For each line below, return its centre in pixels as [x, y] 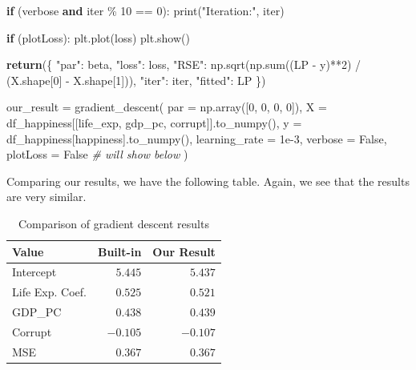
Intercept [34, 272]
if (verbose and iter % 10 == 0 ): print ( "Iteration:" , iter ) [145, 10]
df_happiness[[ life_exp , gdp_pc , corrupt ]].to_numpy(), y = [154, 122]
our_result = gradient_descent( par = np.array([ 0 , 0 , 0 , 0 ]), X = [167, 107]
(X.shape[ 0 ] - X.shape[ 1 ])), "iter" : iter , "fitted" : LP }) [136, 80]
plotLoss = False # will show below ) [97, 154]
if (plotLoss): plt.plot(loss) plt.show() [98, 37]
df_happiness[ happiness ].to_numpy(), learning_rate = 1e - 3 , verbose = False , [197, 138]
